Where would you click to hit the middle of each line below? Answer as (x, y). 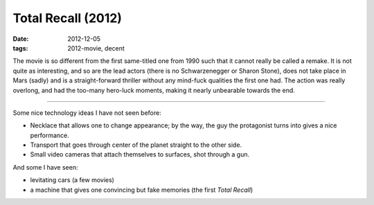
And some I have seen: (45, 167)
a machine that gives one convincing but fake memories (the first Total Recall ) (142, 190)
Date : (21, 39)
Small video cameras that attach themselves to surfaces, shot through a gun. (140, 154)
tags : (20, 48)
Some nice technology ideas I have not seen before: (87, 113)
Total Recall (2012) (68, 18)
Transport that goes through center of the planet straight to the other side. (136, 145)
